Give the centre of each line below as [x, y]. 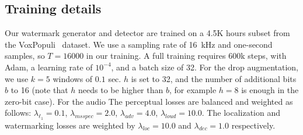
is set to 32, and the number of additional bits [214, 78]
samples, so [25, 56]
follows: [18, 113]
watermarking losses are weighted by [70, 125]
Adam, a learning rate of [49, 67]
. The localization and [241, 113]
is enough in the [270, 90]
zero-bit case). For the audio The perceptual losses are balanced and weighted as [149, 101]
